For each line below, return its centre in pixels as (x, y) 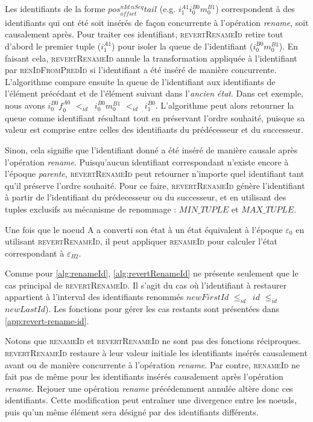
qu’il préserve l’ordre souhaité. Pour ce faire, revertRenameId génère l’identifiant (155, 185)
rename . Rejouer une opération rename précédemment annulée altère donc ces (149, 388)
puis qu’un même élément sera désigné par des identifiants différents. (132, 412)
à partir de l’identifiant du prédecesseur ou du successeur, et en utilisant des (146, 197)
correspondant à (35, 253)
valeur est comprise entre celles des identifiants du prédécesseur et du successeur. (154, 129)
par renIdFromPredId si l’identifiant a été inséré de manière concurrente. (141, 70)
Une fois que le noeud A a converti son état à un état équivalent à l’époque (144, 229)
